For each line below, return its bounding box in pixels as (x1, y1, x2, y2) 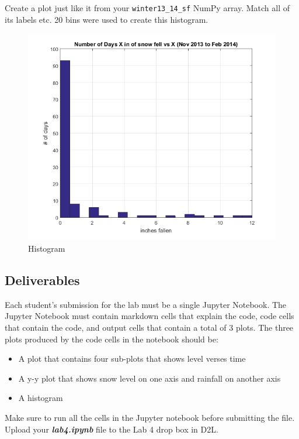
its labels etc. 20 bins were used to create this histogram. (5, 13, 208, 25)
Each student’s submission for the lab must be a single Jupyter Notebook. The (5, 298, 287, 310)
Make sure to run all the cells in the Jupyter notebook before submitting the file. (5, 411, 295, 424)
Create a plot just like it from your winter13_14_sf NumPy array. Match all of (5, 2, 290, 13)
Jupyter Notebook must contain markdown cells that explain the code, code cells (5, 310, 294, 322)
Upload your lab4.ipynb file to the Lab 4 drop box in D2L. (5, 423, 218, 435)
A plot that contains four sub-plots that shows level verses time (18, 352, 246, 365)
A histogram (18, 392, 63, 404)
